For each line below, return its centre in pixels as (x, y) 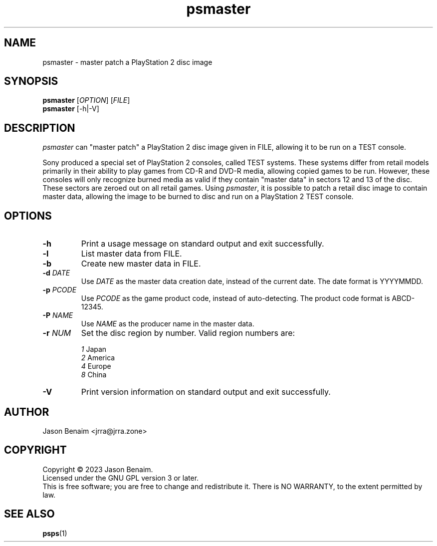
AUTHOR (27, 412)
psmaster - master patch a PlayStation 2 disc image (127, 62)
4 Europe (96, 366)
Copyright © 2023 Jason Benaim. (98, 469)
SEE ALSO (29, 514)
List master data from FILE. (131, 254)
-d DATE (56, 273)
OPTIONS (28, 216)
